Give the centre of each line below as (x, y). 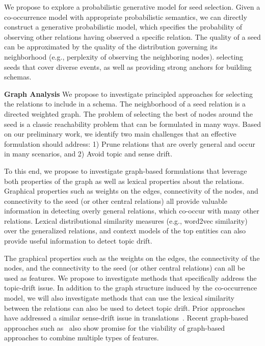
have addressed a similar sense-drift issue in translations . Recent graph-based (126, 318)
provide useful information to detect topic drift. (78, 241)
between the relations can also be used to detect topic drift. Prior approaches (125, 308)
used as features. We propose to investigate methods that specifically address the (130, 277)
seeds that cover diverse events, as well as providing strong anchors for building (128, 66)
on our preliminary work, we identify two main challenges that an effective (120, 134)
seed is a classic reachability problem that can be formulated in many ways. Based (132, 124)
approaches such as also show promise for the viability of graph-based (115, 327)
